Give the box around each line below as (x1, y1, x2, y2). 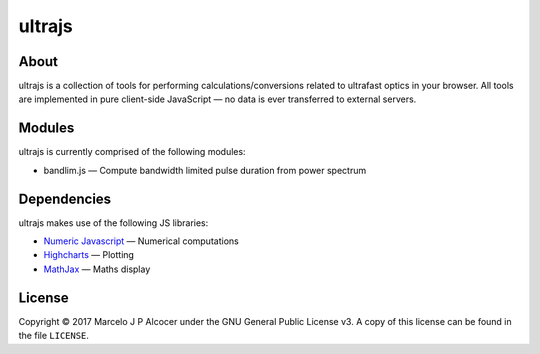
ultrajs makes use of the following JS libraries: (18, 216, 209, 229)
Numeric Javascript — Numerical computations (43, 235, 239, 247)
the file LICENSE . (18, 330, 90, 342)
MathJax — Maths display (43, 263, 151, 275)
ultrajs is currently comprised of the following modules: (18, 146, 246, 158)
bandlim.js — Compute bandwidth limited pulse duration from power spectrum (43, 164, 367, 176)
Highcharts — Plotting (43, 249, 135, 261)
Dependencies (18, 190, 112, 207)
